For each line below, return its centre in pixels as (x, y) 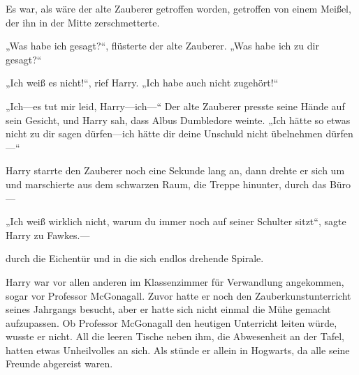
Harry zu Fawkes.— (48, 235)
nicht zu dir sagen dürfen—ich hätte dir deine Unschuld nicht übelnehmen (164, 133)
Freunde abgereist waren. (59, 363)
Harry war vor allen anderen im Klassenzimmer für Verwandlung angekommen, (175, 281)
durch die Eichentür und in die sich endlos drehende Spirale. (135, 258)
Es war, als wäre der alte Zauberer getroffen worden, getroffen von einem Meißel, (178, 8)
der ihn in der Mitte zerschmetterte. (83, 22)
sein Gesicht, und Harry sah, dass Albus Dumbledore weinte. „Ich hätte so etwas (178, 120)
